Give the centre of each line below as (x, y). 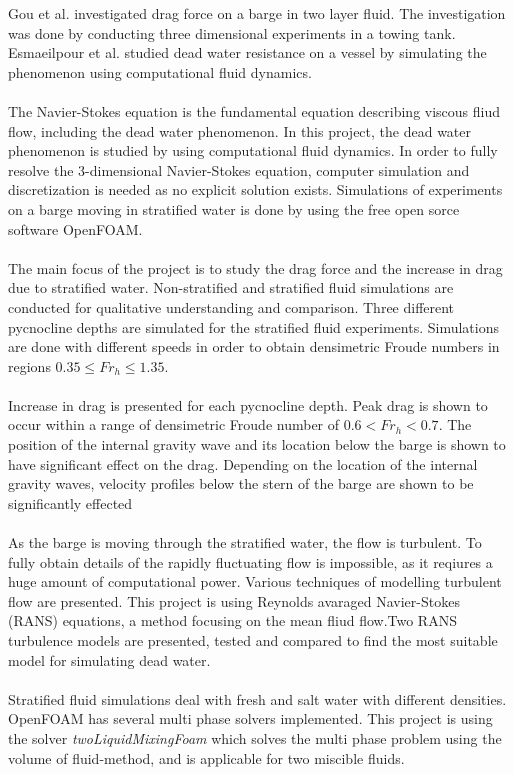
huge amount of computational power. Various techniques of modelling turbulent (255, 581)
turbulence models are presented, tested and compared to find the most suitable (253, 640)
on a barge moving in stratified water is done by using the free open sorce (234, 208)
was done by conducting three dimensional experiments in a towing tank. (232, 32)
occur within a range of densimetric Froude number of (174, 424)
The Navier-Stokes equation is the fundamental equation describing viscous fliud (254, 110)
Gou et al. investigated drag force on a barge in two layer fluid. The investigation (257, 13)
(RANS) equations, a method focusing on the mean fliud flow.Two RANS (232, 620)
